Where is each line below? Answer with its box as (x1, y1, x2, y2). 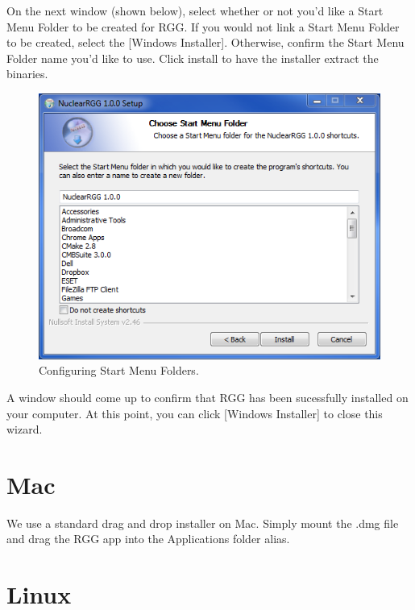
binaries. (6, 65, 48, 82)
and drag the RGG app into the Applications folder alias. (6, 530, 290, 547)
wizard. (6, 421, 43, 438)
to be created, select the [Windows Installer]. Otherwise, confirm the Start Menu (6, 34, 405, 51)
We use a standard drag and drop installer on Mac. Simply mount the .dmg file (6, 514, 399, 531)
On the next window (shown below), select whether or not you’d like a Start (6, 2, 384, 19)
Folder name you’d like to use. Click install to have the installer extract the (6, 49, 379, 66)
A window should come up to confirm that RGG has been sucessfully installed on (6, 388, 409, 405)
